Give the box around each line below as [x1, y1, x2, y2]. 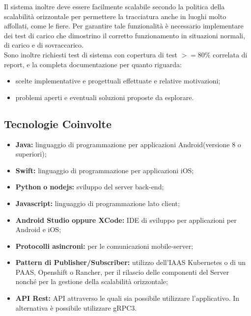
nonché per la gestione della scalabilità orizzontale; [15, 276, 168, 287]
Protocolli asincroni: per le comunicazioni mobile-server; [15, 240, 194, 251]
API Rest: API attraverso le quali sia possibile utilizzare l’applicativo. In [15, 293, 240, 303]
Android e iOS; [15, 224, 61, 235]
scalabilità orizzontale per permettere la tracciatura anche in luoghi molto [4, 11, 226, 21]
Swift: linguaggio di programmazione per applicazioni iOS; [15, 165, 194, 175]
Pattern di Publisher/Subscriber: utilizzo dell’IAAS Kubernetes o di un [15, 257, 246, 267]
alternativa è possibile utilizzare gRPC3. [15, 302, 137, 313]
